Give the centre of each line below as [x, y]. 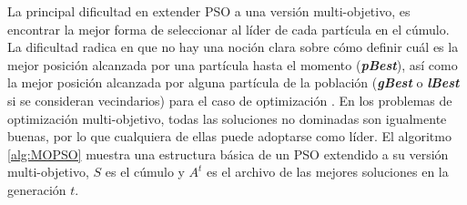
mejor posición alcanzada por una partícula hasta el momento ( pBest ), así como [233, 64]
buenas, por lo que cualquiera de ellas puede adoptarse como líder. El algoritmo [229, 136]
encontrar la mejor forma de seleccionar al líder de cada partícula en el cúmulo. [228, 29]
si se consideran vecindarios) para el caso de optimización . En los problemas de [230, 100]
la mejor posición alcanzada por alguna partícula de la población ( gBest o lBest [233, 82]
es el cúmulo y [145, 172]
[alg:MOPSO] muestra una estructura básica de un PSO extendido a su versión [228, 154]
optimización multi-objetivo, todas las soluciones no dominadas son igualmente [227, 118]
